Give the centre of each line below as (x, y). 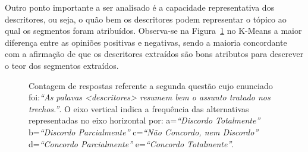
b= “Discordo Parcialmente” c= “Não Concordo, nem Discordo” (144, 132)
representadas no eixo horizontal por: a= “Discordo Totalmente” (144, 120)
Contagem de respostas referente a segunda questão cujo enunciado (151, 85)
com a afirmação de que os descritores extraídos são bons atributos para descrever (154, 54)
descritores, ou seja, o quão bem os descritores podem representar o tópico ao (146, 19)
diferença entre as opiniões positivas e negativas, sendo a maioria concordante (146, 42)
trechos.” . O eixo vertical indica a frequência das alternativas (139, 108)
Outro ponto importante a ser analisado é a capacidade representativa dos (140, 7)
